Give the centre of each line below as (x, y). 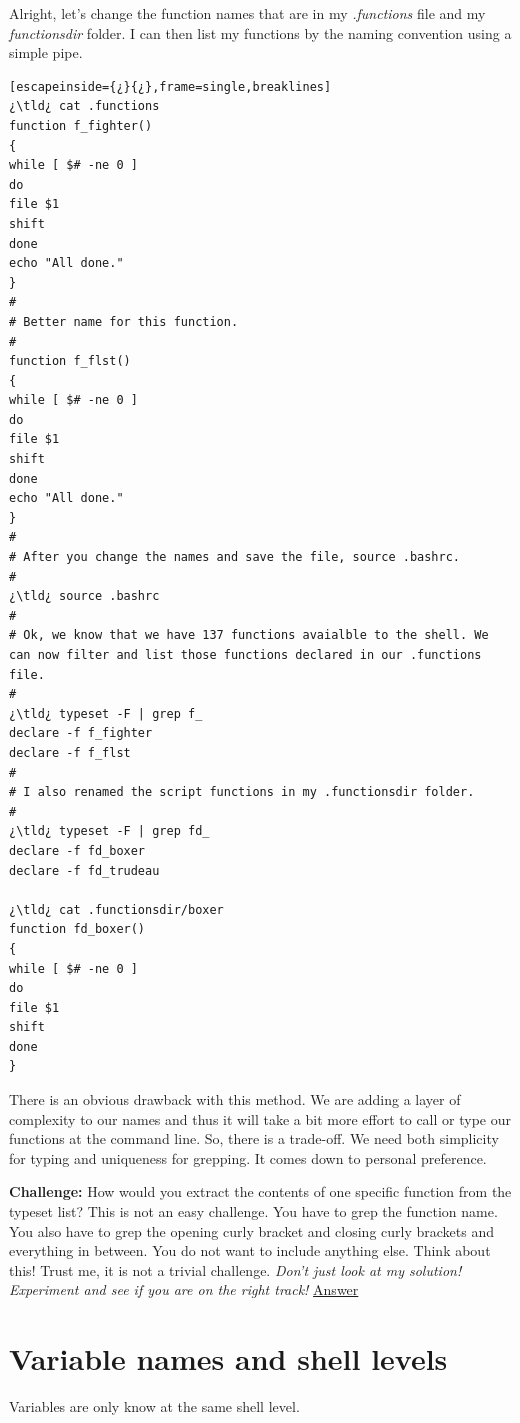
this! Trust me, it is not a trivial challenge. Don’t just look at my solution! (235, 1269)
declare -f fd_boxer (77, 850)
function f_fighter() (81, 125)
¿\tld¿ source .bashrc (84, 596)
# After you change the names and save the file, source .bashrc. (235, 557)
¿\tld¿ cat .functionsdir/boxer (116, 909)
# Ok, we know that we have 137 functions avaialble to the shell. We (249, 635)
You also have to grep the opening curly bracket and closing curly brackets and (251, 1230)
